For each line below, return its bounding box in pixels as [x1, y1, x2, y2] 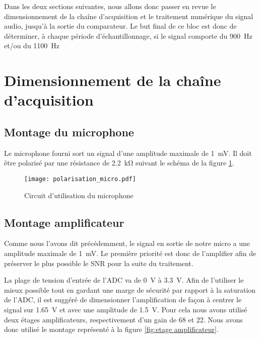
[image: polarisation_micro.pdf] [24, 175, 136, 183]
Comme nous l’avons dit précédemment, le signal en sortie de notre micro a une [4, 238, 250, 248]
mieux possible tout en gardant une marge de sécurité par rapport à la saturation [4, 284, 256, 295]
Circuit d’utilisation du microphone [24, 190, 134, 200]
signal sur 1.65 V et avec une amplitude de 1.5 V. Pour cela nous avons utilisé [4, 304, 247, 314]
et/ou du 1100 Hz [4, 40, 60, 51]
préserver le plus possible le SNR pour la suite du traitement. [4, 258, 193, 268]
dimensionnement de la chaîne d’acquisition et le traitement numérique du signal [4, 11, 253, 21]
